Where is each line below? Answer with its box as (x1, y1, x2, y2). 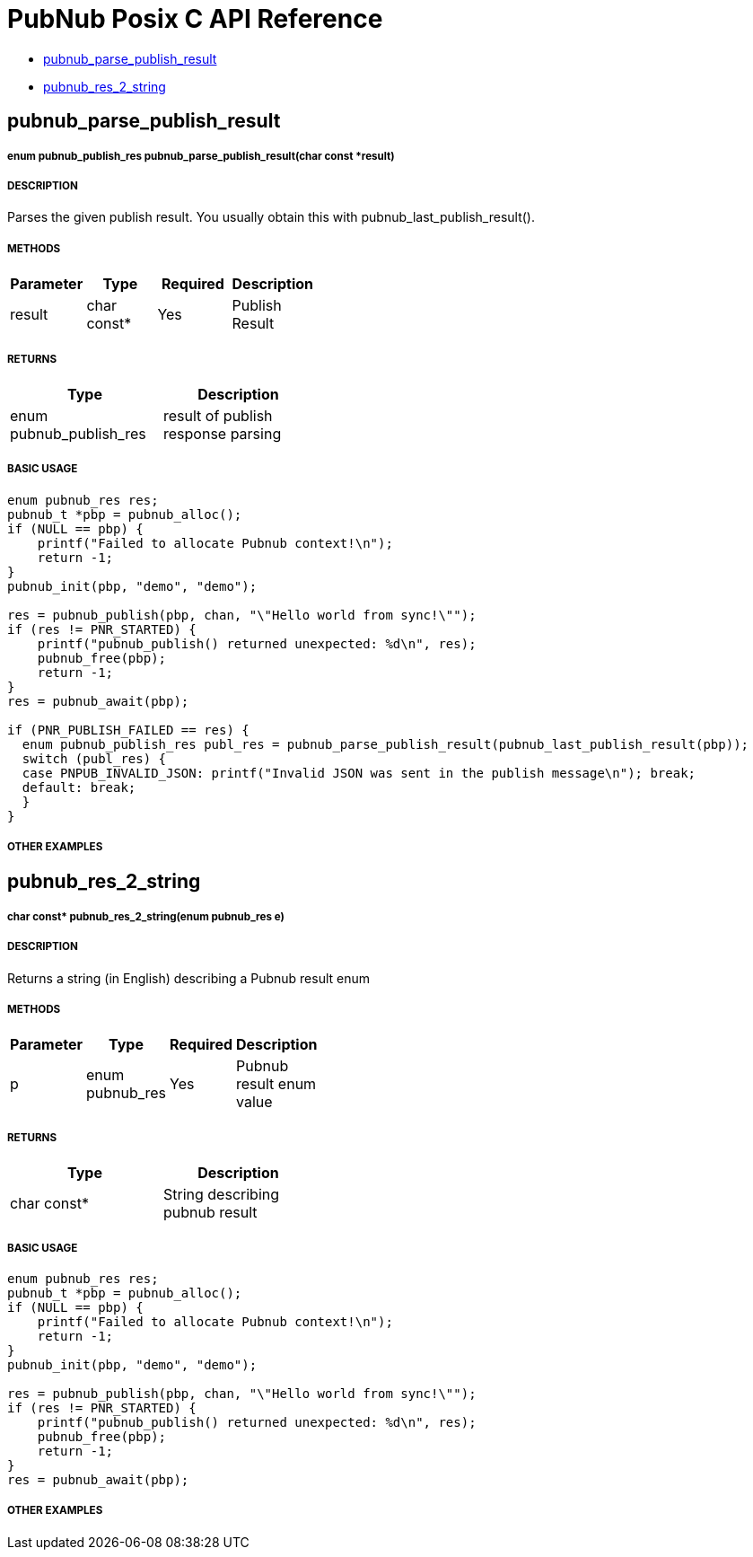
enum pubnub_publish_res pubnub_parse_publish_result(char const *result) (7, 149, 395, 163)
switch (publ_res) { (22, 751, 167, 766)
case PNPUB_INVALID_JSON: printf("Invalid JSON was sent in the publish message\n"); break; (22, 765, 696, 780)
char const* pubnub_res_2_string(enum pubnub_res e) (7, 910, 285, 923)
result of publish (163, 406, 273, 425)
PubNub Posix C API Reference (7, 4, 383, 34)
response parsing (163, 424, 282, 443)
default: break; (22, 779, 136, 795)
